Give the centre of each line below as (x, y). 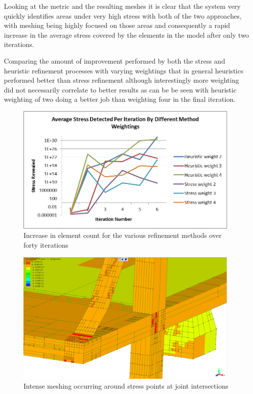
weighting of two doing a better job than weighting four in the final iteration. (120, 99)
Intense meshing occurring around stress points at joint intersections (126, 385)
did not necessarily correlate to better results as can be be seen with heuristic (120, 89)
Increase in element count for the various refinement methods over (123, 235)
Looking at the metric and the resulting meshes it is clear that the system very (122, 6)
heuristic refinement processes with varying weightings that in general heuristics (124, 70)
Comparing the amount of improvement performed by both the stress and (115, 60)
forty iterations (46, 245)
